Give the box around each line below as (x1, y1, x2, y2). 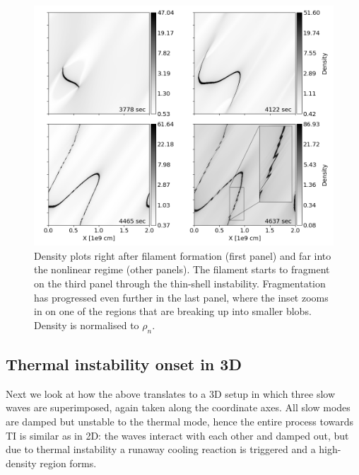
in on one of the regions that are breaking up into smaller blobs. (34, 304, 312, 319)
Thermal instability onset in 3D (6, 353, 242, 374)
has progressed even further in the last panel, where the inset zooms (34, 290, 329, 304)
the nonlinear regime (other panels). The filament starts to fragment (34, 262, 330, 277)
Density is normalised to (34, 317, 139, 332)
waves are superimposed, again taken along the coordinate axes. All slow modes (6, 400, 351, 415)
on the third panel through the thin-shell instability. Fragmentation (34, 275, 326, 290)
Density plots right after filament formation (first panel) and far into (34, 248, 331, 263)
